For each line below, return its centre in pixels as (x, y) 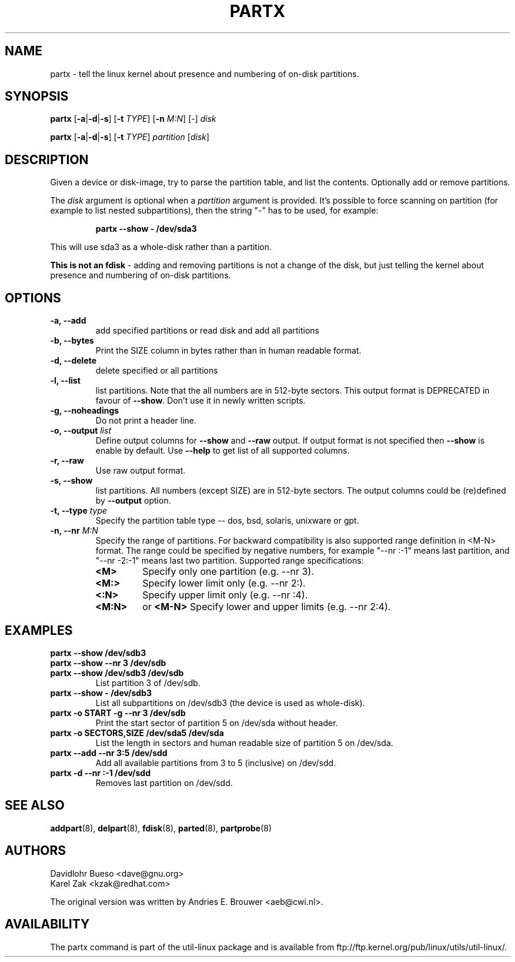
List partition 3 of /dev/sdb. (148, 683)
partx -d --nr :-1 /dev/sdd (100, 773)
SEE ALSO (35, 805)
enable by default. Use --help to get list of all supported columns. (223, 451)
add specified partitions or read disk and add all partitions (207, 331)
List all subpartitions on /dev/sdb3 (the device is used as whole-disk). (230, 703)
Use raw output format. (141, 471)
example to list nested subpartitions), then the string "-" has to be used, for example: (214, 211)
